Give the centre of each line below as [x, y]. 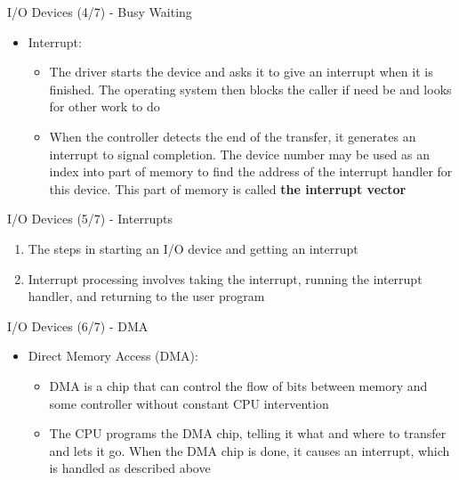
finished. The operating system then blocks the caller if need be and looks [250, 89]
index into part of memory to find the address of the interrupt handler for [251, 171]
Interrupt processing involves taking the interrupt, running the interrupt [225, 278]
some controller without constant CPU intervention [189, 403]
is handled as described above [130, 468]
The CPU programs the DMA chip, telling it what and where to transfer [248, 433]
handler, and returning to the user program [146, 296]
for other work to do [105, 106]
